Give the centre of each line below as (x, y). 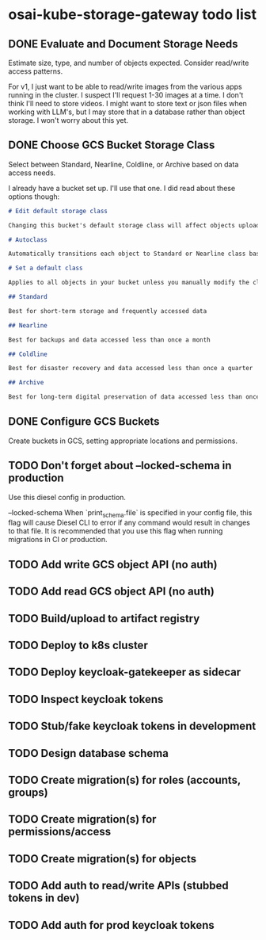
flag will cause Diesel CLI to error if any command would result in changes (129, 523)
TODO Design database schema (88, 753)
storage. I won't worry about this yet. (68, 120)
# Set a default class (46, 268)
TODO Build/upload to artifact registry (104, 619)
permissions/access (60, 832)
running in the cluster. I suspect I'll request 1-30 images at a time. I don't (126, 95)
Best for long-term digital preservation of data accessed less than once (134, 397)
